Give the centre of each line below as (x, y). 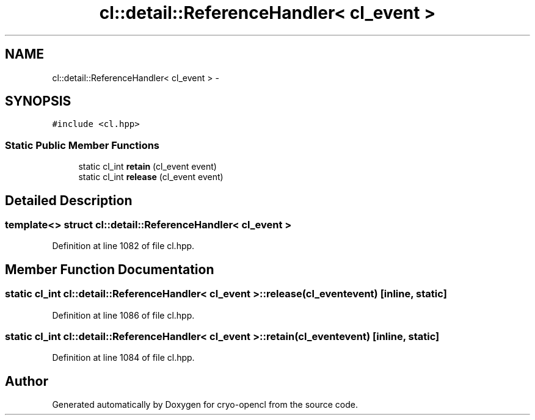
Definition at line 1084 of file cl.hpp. (123, 358)
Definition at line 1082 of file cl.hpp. (123, 246)
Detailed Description (69, 200)
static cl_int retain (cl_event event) (147, 167)
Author (27, 381)
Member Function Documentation (110, 269)
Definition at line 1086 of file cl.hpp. (123, 315)
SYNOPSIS (38, 101)
